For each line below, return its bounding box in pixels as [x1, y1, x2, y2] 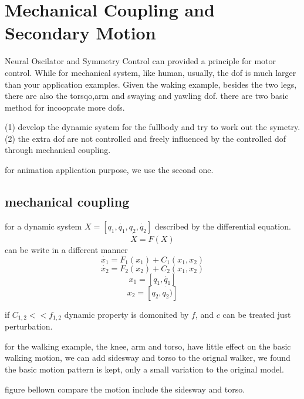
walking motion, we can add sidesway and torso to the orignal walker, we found [5, 351, 291, 364]
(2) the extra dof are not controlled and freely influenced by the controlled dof [5, 132, 286, 144]
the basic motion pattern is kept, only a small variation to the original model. [5, 363, 284, 375]
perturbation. [5, 320, 53, 332]
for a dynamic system [5, 220, 82, 232]
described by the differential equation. [154, 220, 291, 232]
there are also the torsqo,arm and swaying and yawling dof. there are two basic [5, 89, 289, 102]
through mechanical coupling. [5, 144, 111, 156]
